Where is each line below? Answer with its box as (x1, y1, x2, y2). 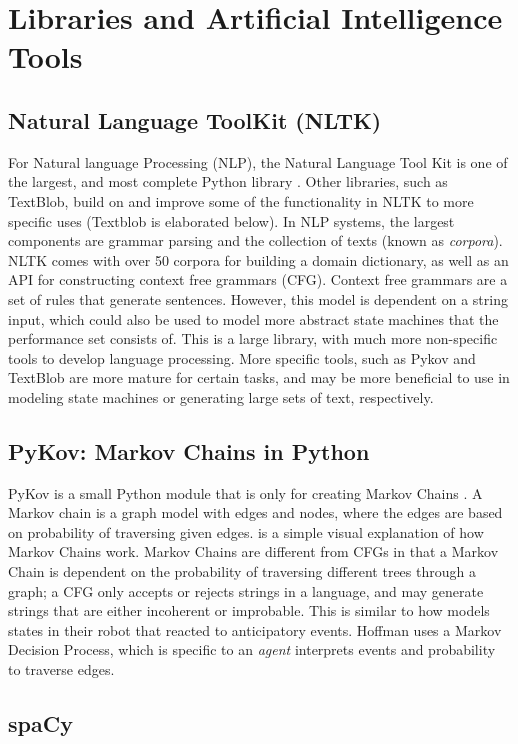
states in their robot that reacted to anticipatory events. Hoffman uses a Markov (8, 619, 502, 640)
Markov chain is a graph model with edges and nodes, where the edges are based (8, 502, 503, 523)
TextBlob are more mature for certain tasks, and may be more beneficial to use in (8, 367, 510, 388)
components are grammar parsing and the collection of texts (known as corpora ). (8, 230, 503, 251)
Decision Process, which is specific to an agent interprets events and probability (8, 639, 496, 660)
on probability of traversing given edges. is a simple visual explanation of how (8, 521, 484, 542)
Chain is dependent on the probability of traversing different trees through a (8, 561, 476, 582)
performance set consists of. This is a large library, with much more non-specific (8, 328, 498, 349)
